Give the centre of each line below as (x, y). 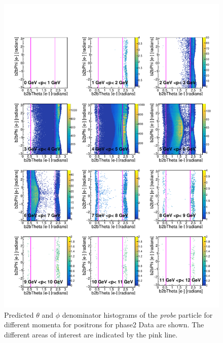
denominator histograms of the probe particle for (137, 314)
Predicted (19, 314)
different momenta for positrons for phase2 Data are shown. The (104, 325)
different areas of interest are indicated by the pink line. (91, 334)
